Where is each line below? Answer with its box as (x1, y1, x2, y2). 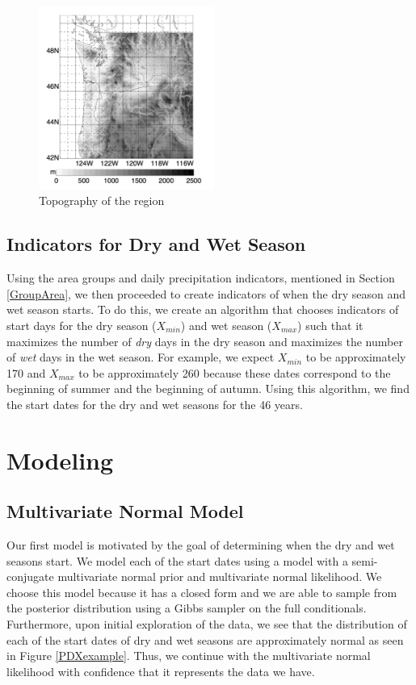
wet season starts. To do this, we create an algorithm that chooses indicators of (6, 301, 399, 318)
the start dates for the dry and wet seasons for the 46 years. (6, 395, 303, 412)
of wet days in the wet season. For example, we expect (6, 349, 275, 365)
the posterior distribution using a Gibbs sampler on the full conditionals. (6, 599, 367, 616)
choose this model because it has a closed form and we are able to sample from (6, 583, 397, 600)
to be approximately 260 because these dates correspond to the (78, 364, 391, 381)
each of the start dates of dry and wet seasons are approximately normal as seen (6, 631, 404, 648)
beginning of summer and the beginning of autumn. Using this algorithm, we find (6, 380, 410, 397)
